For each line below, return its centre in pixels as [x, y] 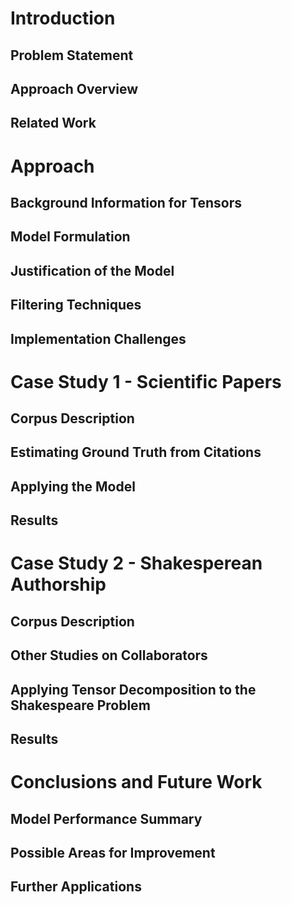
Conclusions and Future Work [136, 782]
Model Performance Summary [106, 818]
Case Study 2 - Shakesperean [136, 563]
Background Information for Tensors [126, 202]
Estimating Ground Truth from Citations [136, 452]
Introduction [63, 18]
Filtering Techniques [76, 305]
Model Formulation [70, 237]
